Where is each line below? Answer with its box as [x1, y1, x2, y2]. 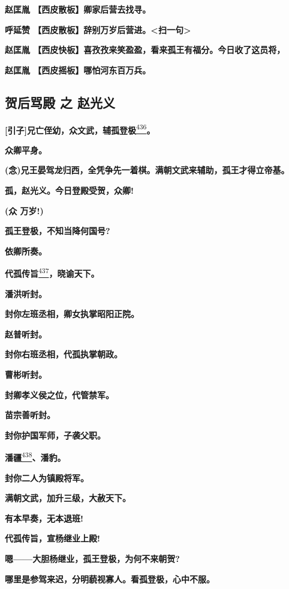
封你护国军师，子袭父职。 [5, 428, 106, 441]
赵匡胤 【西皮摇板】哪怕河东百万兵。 [5, 63, 151, 76]
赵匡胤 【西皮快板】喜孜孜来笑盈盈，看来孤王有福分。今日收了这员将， [5, 43, 285, 56]
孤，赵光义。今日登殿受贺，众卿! [5, 184, 134, 197]
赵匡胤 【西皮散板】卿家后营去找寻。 [5, 3, 151, 15]
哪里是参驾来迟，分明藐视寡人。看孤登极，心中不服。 [5, 572, 215, 585]
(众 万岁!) [5, 204, 44, 217]
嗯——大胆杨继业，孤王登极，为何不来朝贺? [5, 552, 180, 565]
